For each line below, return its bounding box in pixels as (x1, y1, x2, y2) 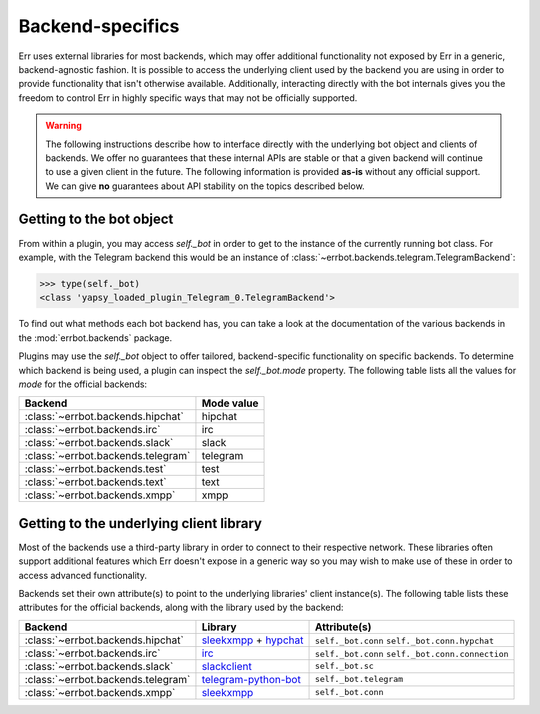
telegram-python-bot (201, 672, 302, 686)
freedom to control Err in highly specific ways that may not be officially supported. (18, 91, 358, 104)
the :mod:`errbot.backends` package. (18, 331, 173, 344)
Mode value (201, 396, 259, 410)
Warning (45, 120, 82, 132)
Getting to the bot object (18, 211, 174, 228)
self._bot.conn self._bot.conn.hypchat (314, 635, 495, 646)
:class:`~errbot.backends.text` (24, 475, 167, 489)
